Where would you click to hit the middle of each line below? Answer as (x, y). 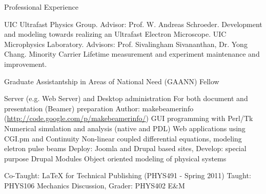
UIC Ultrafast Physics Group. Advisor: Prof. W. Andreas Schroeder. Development (133, 24)
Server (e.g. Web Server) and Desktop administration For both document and (126, 98)
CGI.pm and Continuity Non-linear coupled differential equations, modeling (123, 138)
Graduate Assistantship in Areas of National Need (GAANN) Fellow (112, 81)
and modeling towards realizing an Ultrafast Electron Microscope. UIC (115, 34)
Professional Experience (41, 7)
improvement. (26, 64)
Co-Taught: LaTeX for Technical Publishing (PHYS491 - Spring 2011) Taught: (128, 175)
